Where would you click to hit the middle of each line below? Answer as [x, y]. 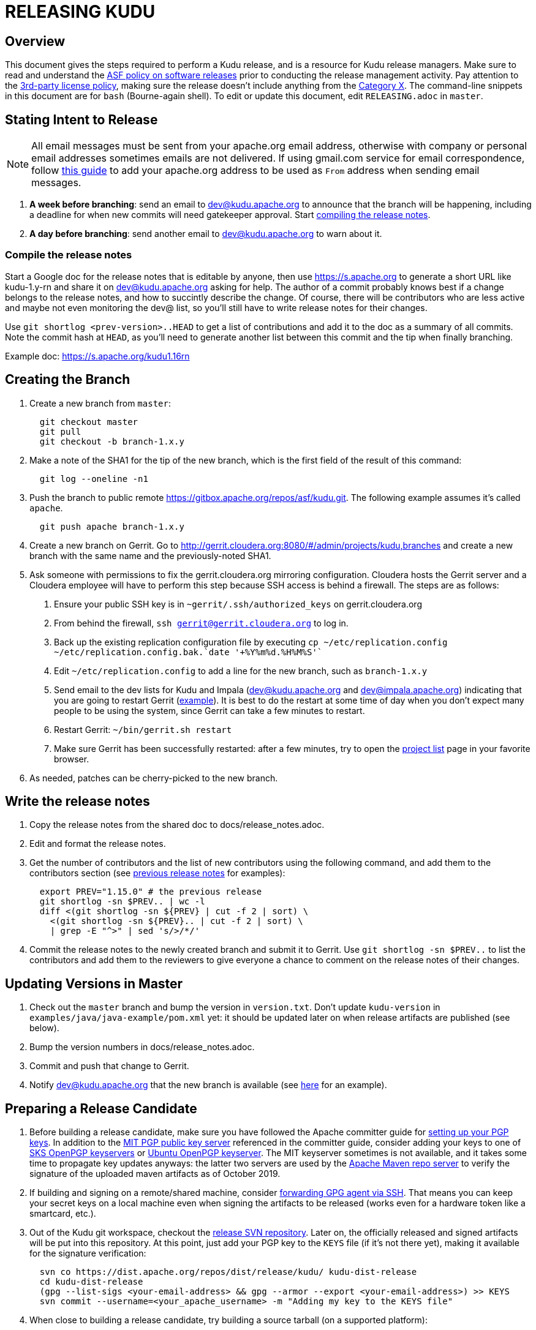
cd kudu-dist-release [91, 1282]
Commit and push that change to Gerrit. [109, 1066]
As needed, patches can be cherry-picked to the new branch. [154, 778]
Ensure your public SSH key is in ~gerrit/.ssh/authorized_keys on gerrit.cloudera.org [238, 604]
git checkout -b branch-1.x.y [112, 441]
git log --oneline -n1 [94, 479]
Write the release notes [77, 802]
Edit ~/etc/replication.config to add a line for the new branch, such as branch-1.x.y [241, 671]
